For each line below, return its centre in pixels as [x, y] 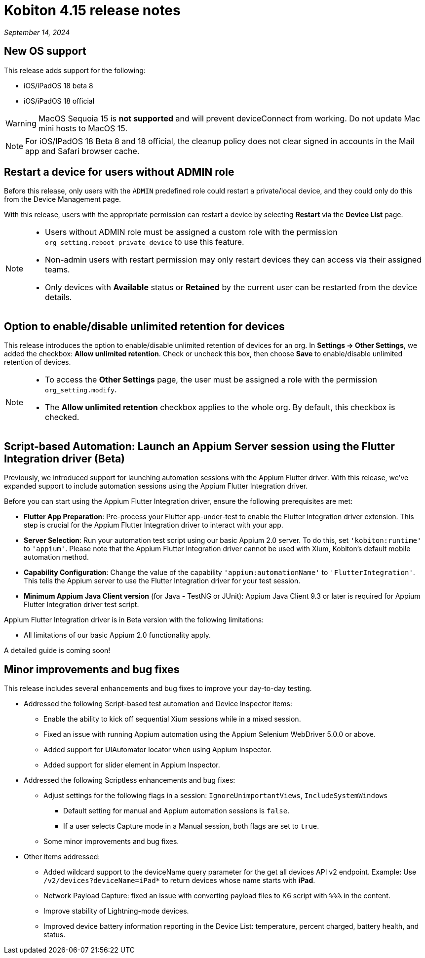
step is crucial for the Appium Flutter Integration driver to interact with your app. [154, 525]
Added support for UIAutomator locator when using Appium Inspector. [158, 749]
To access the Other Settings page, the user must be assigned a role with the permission [211, 380]
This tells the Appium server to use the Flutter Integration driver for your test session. [162, 581]
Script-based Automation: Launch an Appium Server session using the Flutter [199, 446]
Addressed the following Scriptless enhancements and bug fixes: [130, 780]
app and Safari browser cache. [82, 151]
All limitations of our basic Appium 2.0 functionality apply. [117, 635]
